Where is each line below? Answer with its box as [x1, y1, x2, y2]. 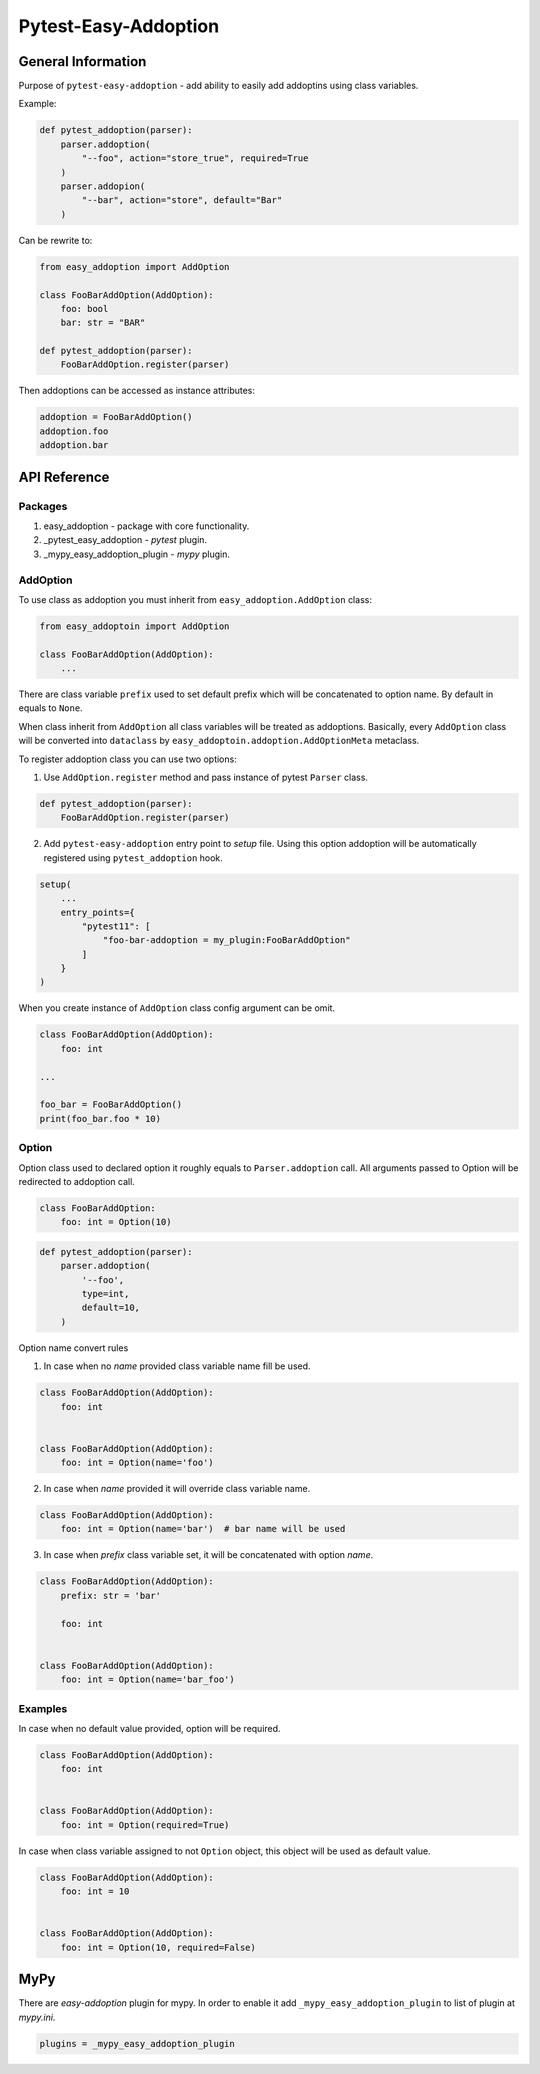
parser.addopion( [60, 181, 146, 192]
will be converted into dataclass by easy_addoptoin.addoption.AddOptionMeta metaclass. [18, 735, 420, 747]
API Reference [18, 468, 110, 485]
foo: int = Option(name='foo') [60, 1457, 214, 1469]
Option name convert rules [18, 1341, 129, 1354]
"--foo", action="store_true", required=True [81, 153, 309, 164]
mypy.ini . [18, 2011, 56, 2023]
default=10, [81, 1302, 140, 1314]
